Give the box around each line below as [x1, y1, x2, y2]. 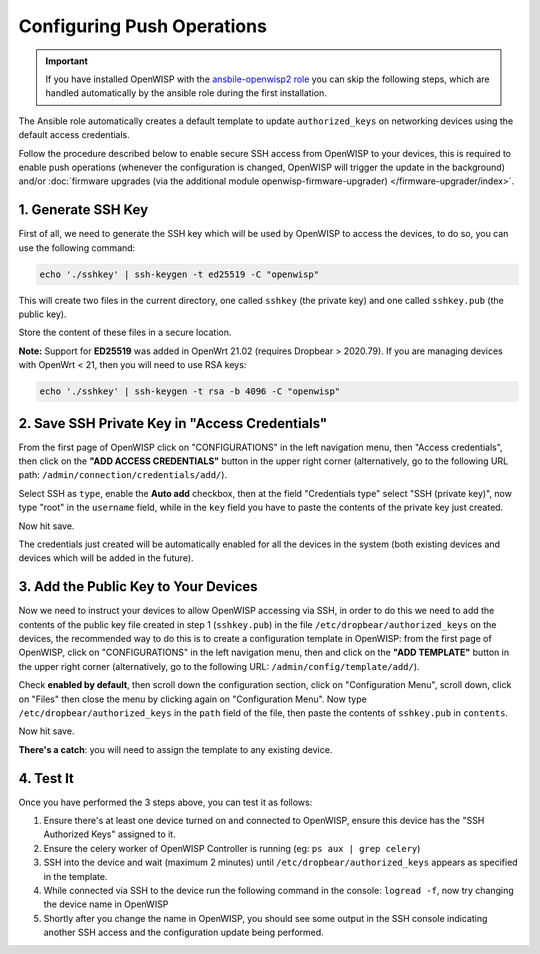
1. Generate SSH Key [18, 201, 149, 219]
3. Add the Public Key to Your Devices [18, 578, 259, 595]
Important [45, 55, 89, 67]
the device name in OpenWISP [43, 898, 169, 910]
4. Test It [18, 770, 75, 787]
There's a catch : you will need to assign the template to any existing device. [18, 743, 333, 755]
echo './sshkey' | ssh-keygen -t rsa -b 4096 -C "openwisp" [39, 386, 341, 397]
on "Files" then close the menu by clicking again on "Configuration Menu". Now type [18, 693, 367, 705]
